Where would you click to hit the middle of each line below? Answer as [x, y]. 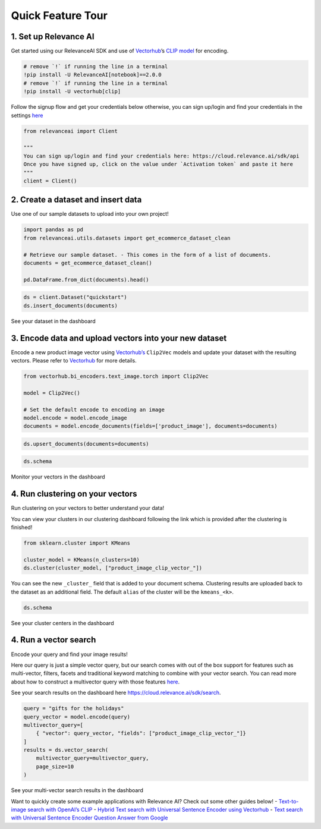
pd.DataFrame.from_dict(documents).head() [86, 280]
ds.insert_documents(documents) [71, 305]
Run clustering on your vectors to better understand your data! [88, 508]
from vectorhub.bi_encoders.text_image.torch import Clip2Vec [116, 376]
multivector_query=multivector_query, [92, 758]
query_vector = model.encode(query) [77, 717]
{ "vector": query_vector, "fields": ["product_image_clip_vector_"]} [141, 733]
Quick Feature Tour [59, 15]
